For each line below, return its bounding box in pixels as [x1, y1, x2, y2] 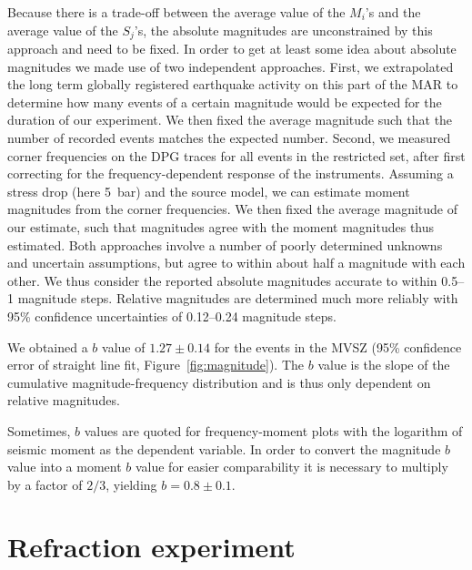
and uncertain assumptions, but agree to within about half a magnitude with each [7, 253, 466, 272]
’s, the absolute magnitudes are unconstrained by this [134, 20, 433, 39]
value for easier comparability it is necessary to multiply [135, 457, 448, 476]
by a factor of [7, 474, 83, 494]
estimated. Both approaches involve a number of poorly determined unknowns [7, 235, 443, 254]
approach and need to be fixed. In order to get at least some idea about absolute [7, 39, 457, 58]
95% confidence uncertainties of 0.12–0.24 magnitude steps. [7, 306, 336, 325]
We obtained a [7, 337, 88, 356]
